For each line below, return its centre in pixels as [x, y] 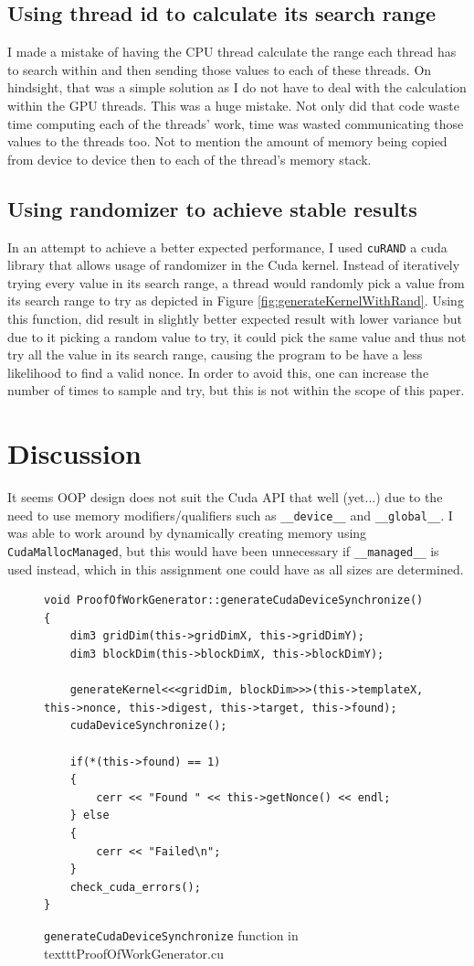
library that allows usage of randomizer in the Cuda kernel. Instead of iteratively [234, 265]
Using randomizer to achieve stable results [212, 208]
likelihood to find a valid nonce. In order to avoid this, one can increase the [218, 372]
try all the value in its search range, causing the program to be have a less [215, 354]
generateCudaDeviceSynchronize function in [171, 934]
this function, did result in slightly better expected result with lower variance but [235, 318]
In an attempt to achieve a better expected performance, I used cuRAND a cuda [227, 247]
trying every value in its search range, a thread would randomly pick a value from [236, 282]
